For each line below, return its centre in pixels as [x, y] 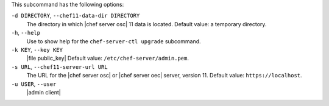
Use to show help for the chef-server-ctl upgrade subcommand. [114, 41]
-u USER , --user [34, 84]
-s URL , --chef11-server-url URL [59, 66]
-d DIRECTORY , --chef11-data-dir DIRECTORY [76, 16]
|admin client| [44, 92]
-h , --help [26, 33]
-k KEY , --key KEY [37, 49]
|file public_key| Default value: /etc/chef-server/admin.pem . [108, 58]
